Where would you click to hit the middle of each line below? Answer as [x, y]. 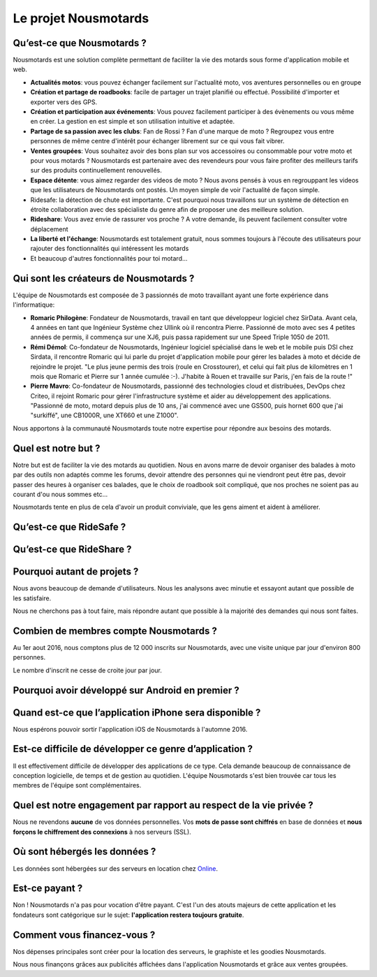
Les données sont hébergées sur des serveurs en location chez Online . [116, 868]
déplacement [49, 229]
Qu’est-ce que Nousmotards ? [80, 43]
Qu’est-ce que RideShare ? [72, 550]
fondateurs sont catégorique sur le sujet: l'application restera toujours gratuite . [128, 915]
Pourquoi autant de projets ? [76, 572]
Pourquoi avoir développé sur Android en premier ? [126, 690]
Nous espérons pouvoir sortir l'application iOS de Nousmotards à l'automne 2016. [130, 729]
